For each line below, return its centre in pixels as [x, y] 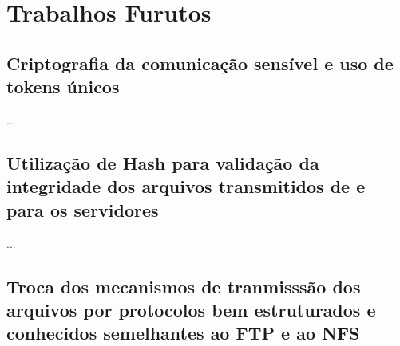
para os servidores [83, 209]
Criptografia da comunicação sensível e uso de [200, 63]
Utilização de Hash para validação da [163, 162]
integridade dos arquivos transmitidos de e [186, 186]
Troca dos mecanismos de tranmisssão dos [184, 286]
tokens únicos [63, 86]
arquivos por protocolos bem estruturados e [191, 309]
